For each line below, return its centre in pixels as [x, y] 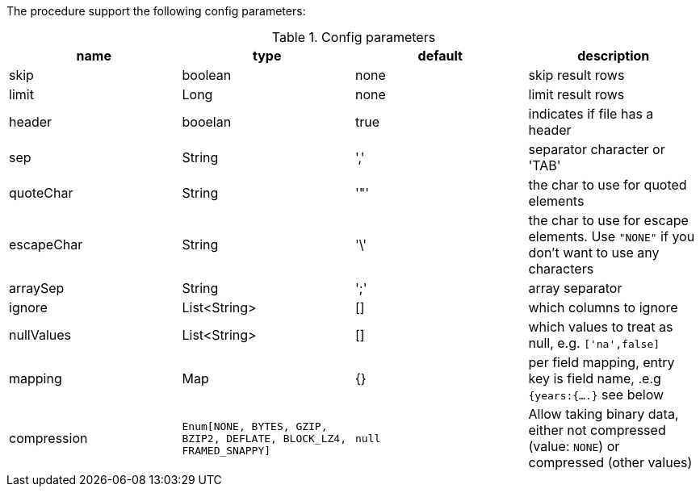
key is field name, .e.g [595, 378]
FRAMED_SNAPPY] [226, 450]
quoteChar [41, 193]
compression [48, 438]
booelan [207, 122]
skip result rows [576, 75]
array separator [575, 288]
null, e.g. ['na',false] [594, 343]
